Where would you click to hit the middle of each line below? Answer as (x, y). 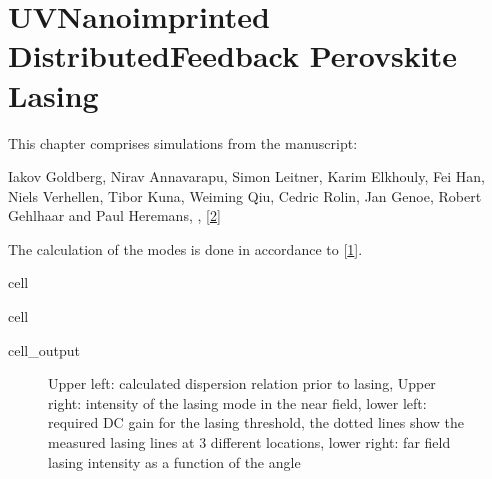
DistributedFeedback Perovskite (232, 55)
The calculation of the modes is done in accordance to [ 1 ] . (185, 248)
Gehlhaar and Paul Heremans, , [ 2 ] (114, 215)
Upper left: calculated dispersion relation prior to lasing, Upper (242, 383)
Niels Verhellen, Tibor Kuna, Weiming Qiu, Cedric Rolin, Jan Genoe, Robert (245, 195)
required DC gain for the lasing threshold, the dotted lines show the (256, 422)
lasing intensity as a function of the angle (174, 461)
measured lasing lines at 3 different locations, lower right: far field (249, 442)
